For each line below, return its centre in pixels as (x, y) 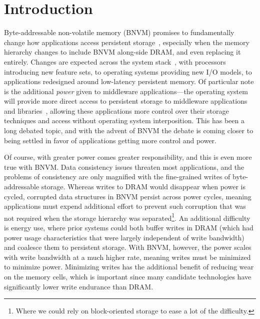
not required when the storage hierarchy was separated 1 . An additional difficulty (127, 217)
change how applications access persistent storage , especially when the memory (127, 42)
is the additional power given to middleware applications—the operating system (126, 91)
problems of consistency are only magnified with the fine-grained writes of (117, 177)
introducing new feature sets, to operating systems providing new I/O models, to (128, 71)
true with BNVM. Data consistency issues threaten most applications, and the (124, 167)
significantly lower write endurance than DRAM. (79, 286)
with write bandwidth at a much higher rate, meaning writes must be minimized (127, 257)
